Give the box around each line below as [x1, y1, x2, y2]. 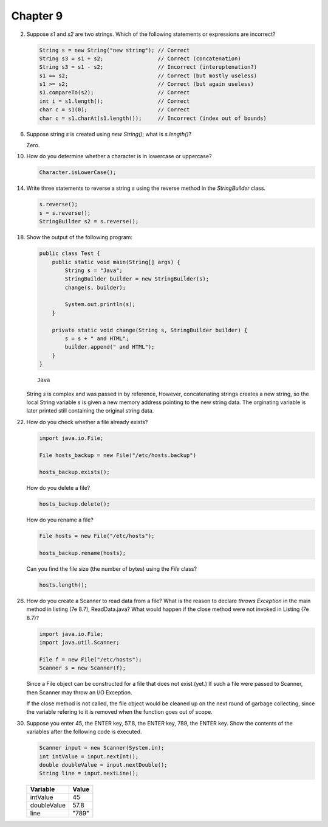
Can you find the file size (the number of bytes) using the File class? [26, 565, 197, 572]
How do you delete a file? [26, 484, 91, 492]
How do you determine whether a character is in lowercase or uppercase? [26, 153, 212, 160]
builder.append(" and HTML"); [64, 344, 155, 351]
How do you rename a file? [26, 516, 94, 523]
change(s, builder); [64, 284, 126, 291]
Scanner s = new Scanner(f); [39, 665, 126, 672]
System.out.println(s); [64, 301, 136, 308]
